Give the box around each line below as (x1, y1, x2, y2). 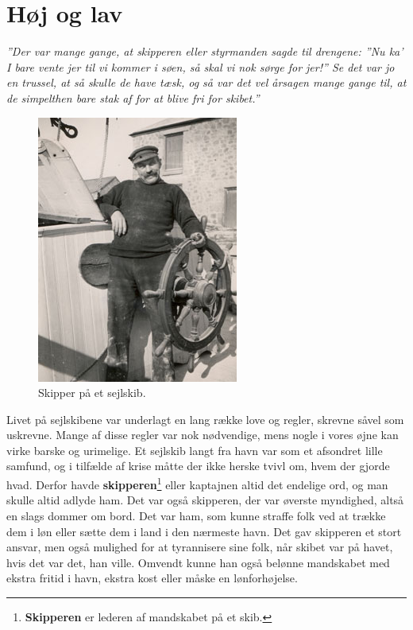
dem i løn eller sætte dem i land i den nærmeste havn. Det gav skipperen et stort (6, 523, 402, 539)
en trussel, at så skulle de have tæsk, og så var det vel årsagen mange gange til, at (6, 74, 407, 91)
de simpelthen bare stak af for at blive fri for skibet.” (6, 89, 260, 106)
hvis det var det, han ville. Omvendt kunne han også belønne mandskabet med (6, 554, 390, 570)
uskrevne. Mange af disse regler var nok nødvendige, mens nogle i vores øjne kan (6, 426, 399, 443)
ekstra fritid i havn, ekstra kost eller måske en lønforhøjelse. (6, 570, 298, 586)
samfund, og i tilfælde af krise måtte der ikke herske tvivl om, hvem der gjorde (6, 457, 390, 474)
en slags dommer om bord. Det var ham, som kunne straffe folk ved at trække (6, 507, 386, 523)
